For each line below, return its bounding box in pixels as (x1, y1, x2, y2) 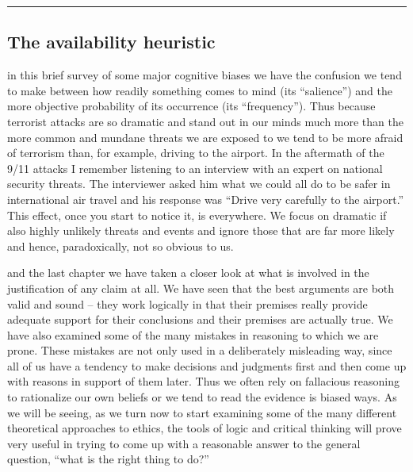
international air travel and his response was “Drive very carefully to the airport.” (7, 190, 404, 207)
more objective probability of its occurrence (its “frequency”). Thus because (7, 98, 376, 114)
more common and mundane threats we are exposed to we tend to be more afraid (7, 129, 403, 145)
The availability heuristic (7, 29, 216, 54)
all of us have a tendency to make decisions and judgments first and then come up (7, 357, 407, 374)
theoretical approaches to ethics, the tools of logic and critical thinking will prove (7, 420, 402, 436)
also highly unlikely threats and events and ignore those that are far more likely (7, 222, 395, 239)
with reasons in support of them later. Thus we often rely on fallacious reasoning (7, 373, 400, 389)
